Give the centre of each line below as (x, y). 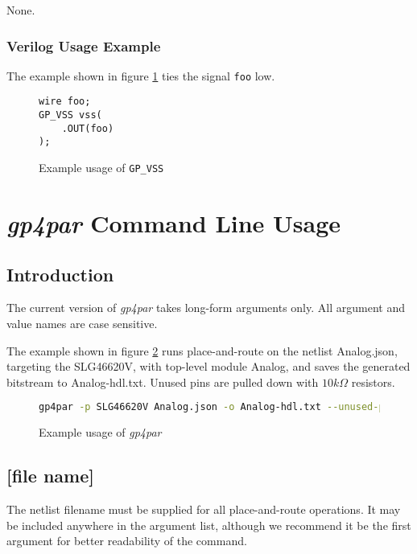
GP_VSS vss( (70, 115)
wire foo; (65, 102)
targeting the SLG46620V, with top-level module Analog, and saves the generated (208, 366)
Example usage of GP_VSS (101, 168)
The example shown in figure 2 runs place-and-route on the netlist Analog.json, (202, 350)
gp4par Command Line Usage (174, 223)
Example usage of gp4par (100, 432)
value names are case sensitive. (82, 323)
